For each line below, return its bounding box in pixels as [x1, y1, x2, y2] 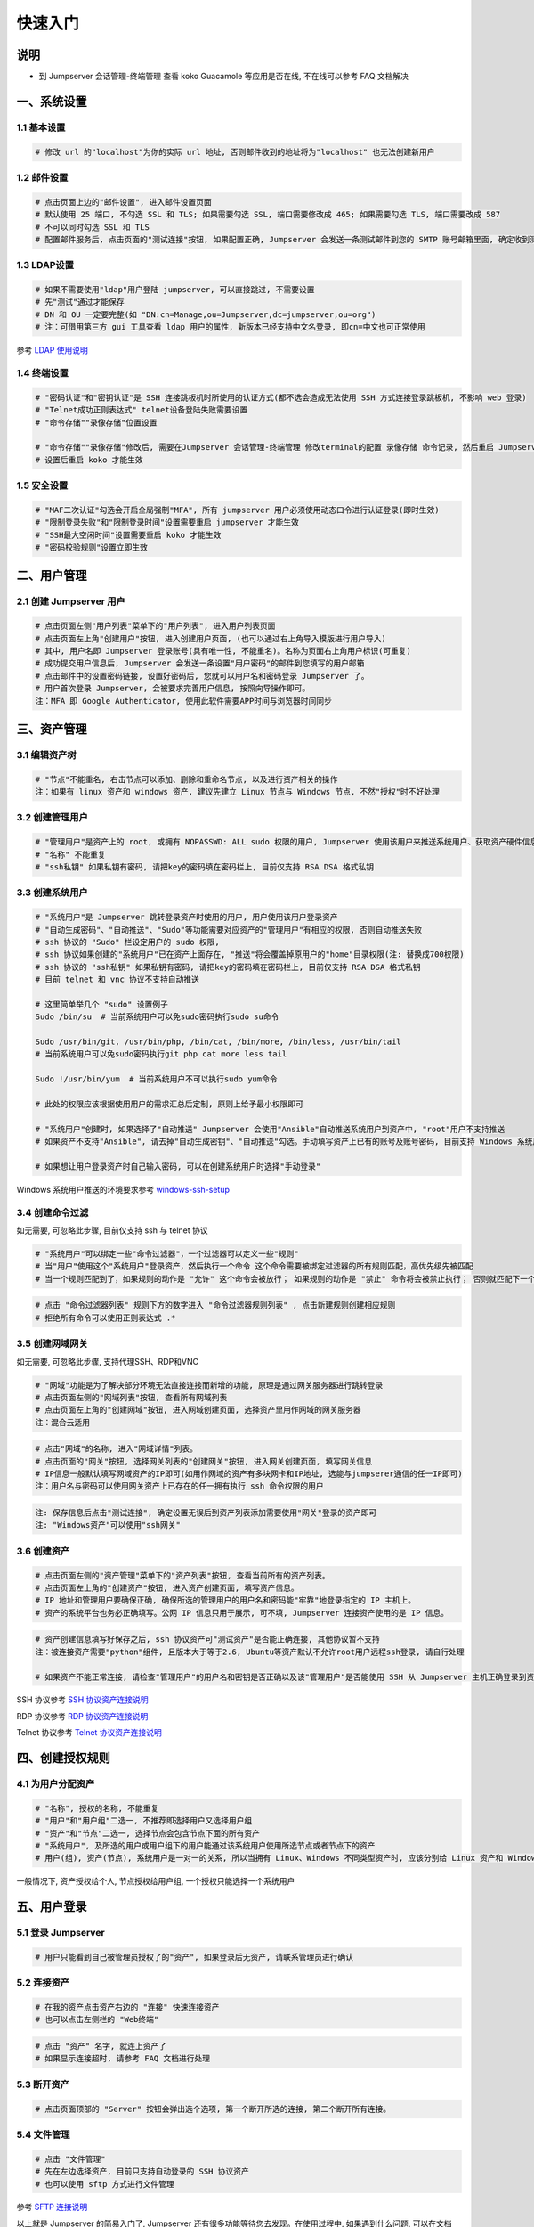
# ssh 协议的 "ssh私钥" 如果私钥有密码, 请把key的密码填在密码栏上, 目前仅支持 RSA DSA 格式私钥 [35, 962, 422, 972]
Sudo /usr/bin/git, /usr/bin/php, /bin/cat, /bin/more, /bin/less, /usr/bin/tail [35, 1037, 402, 1047]
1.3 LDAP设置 [16, 259, 75, 272]
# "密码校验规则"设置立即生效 [35, 542, 149, 552]
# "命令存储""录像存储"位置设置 [35, 417, 158, 428]
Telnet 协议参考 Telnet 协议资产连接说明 [16, 1727, 162, 1738]
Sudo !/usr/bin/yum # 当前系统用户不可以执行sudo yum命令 [35, 1074, 278, 1084]
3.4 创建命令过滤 [16, 1206, 89, 1219]
